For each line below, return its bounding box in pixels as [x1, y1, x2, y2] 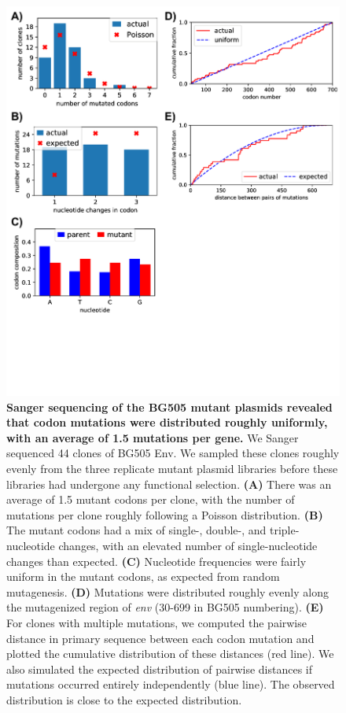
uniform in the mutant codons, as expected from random [6, 568, 280, 585]
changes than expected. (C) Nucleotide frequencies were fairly [6, 552, 307, 569]
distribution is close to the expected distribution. [6, 691, 242, 707]
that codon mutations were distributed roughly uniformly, [6, 414, 328, 430]
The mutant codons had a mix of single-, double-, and [6, 522, 267, 538]
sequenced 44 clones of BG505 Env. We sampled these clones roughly [6, 445, 340, 461]
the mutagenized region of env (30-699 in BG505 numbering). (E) [6, 599, 324, 615]
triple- [269, 522, 300, 538]
